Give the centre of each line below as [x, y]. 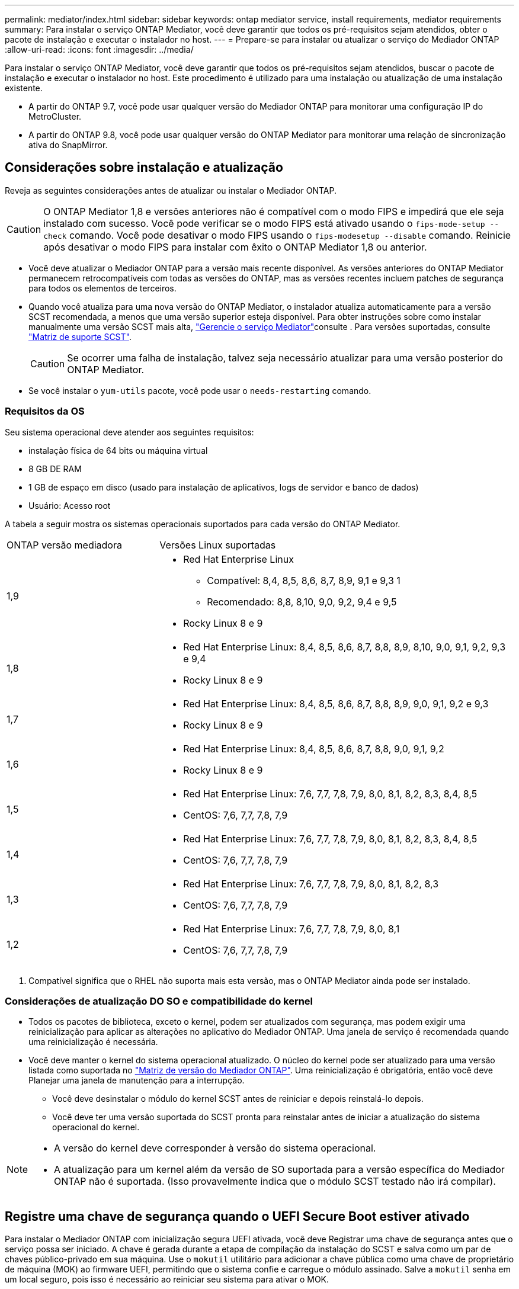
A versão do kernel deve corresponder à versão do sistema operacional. [215, 1148]
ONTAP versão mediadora [64, 545]
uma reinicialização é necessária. [93, 1042]
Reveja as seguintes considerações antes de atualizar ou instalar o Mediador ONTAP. [171, 190]
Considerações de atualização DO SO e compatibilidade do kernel [159, 1001]
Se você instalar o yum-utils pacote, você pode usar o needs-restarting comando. [200, 390]
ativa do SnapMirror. [68, 145]
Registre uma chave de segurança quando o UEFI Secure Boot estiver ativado [237, 1216]
